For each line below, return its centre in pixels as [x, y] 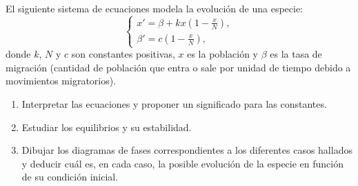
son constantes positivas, [123, 54]
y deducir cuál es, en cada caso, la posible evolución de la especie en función [182, 163]
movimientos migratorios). [61, 81]
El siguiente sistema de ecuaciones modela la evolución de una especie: [155, 8]
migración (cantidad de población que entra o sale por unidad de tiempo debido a [178, 67]
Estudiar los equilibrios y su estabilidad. [107, 127]
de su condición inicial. [70, 177]
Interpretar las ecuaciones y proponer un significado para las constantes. [174, 103]
